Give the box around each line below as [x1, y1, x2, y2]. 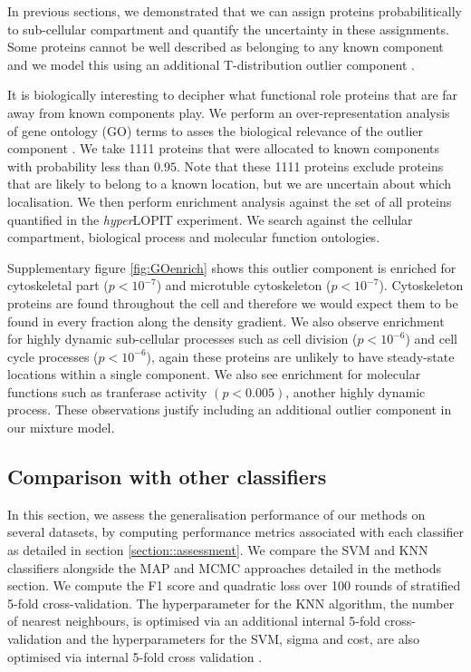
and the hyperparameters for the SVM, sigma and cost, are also [65, 629, 420, 648]
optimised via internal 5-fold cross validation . [7, 647, 263, 666]
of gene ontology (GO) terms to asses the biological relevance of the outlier [7, 121, 423, 140]
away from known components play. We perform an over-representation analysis [7, 102, 450, 122]
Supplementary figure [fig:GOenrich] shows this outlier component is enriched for [7, 258, 457, 277]
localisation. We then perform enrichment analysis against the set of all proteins [7, 191, 452, 210]
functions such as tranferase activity [7, 382, 207, 401]
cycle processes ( [7, 346, 99, 365]
